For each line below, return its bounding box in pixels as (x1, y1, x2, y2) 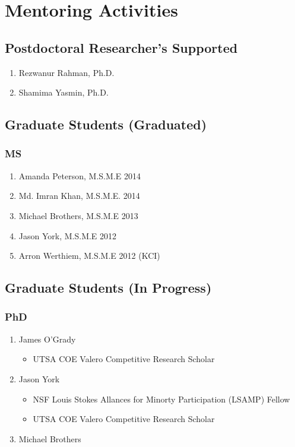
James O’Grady (18, 332, 76, 345)
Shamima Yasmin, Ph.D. (18, 86, 109, 99)
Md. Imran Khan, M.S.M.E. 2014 (18, 189, 140, 202)
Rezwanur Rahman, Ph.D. (18, 66, 115, 78)
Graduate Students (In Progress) (5, 278, 212, 297)
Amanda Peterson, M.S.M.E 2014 (18, 169, 141, 182)
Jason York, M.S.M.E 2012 (18, 229, 117, 242)
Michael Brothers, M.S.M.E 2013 (18, 209, 138, 221)
